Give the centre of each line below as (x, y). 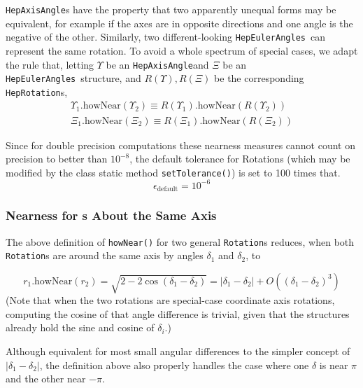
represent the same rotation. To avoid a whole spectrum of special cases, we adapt (182, 50)
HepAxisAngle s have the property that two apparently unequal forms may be (171, 9)
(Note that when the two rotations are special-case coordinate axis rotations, (170, 300)
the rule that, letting (50, 64)
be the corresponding (259, 78)
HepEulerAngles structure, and (73, 78)
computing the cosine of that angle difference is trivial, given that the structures (178, 313)
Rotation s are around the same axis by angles (105, 255)
